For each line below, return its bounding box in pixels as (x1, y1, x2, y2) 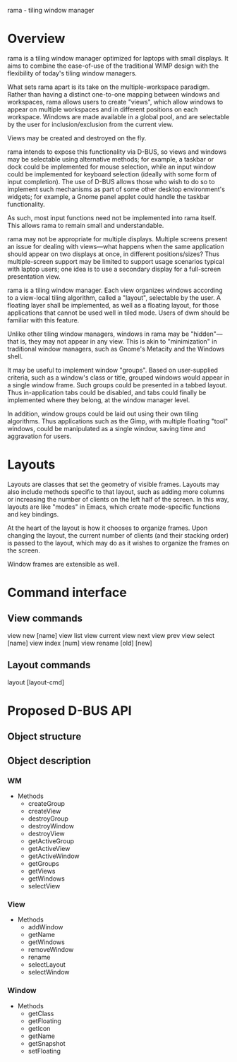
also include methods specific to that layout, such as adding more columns (7, 487, 225, 496)
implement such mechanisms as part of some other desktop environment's (7, 185, 226, 193)
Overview (7, 31, 66, 47)
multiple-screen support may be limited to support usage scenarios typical (7, 257, 224, 265)
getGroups (28, 859, 60, 867)
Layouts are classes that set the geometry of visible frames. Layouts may (7, 480, 220, 488)
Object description (7, 754, 92, 766)
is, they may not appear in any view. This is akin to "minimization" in (20, 337, 217, 345)
